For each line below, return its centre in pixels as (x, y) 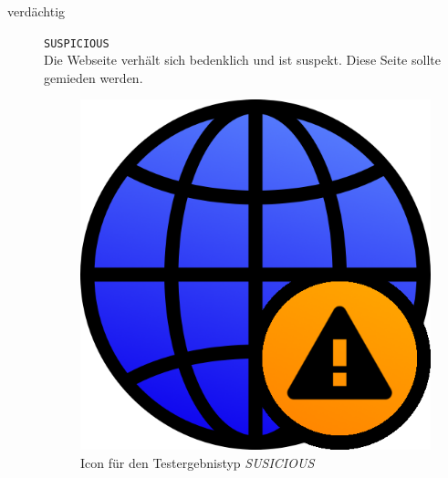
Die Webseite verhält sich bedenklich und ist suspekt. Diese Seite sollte (242, 60)
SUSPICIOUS (77, 43)
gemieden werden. (94, 77)
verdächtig (36, 11)
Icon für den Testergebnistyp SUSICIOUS (198, 463)
